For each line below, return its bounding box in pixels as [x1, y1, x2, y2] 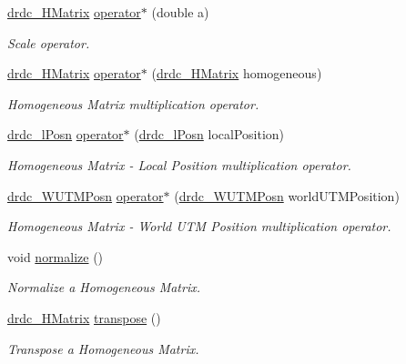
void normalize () [7, 247, 104, 266]
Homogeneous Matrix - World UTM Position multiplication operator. [7, 217, 391, 236]
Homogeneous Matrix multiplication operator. [7, 94, 259, 113]
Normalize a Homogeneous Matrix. [7, 278, 200, 297]
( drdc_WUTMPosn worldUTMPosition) [174, 186, 400, 205]
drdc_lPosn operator [7, 125, 124, 144]
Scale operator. [7, 33, 90, 52]
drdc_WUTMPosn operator [7, 186, 164, 205]
